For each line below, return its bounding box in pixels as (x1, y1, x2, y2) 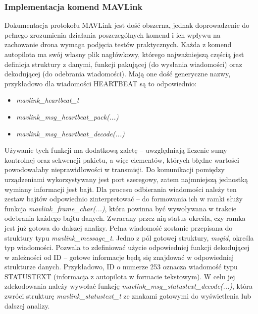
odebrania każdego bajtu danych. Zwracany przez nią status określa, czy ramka (4, 213, 246, 223)
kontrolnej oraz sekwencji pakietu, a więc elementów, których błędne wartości (4, 154, 239, 165)
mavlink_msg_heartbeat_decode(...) (16, 128, 125, 138)
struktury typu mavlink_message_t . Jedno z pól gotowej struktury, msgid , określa (4, 232, 254, 243)
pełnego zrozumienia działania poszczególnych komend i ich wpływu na (4, 29, 221, 40)
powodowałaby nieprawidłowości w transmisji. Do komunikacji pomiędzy (4, 164, 225, 175)
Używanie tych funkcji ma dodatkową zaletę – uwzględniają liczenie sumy (4, 145, 227, 155)
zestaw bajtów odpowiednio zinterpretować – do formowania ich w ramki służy (4, 193, 243, 204)
